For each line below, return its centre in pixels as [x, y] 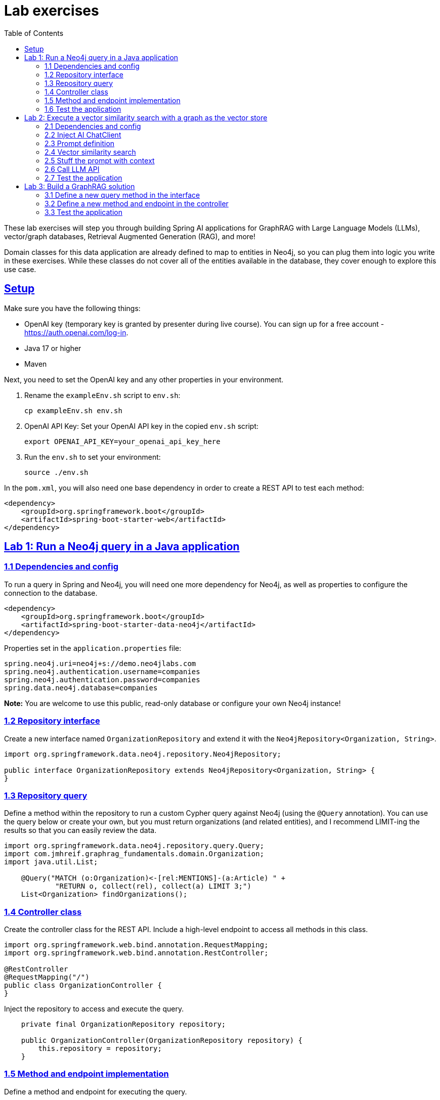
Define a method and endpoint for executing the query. [96, 1091]
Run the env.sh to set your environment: [93, 457]
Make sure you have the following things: [72, 308]
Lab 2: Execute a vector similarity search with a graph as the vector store [146, 117]
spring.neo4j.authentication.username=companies [102, 671]
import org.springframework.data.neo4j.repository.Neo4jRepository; [143, 754]
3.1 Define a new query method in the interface [122, 195]
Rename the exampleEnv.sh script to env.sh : [102, 395]
